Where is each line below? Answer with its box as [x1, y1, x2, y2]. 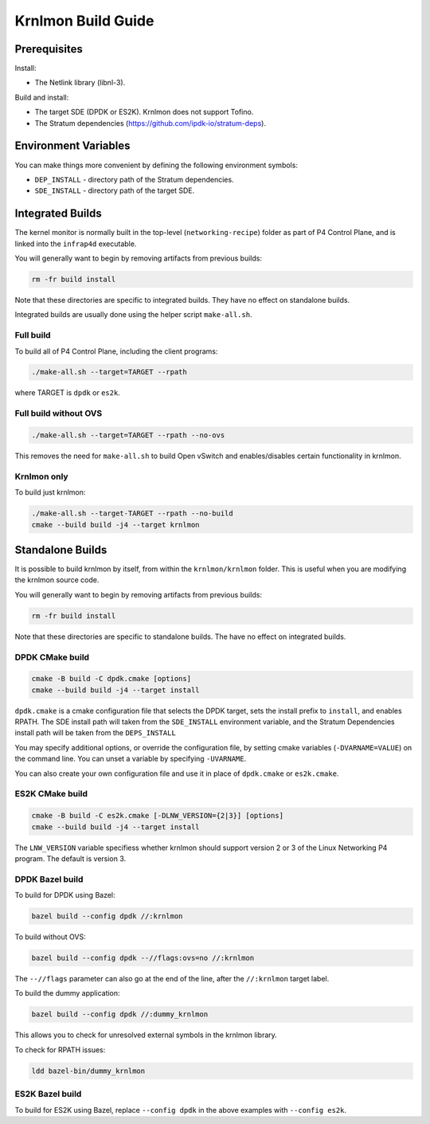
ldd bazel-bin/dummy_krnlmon [31, 1066, 146, 1075]
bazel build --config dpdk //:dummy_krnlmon [31, 1010, 209, 1019]
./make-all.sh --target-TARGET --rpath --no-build [31, 509, 234, 518]
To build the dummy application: [14, 989, 120, 998]
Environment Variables [14, 139, 131, 153]
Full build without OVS [14, 408, 103, 419]
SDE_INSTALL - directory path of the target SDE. [34, 186, 195, 195]
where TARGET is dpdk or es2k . [14, 388, 121, 398]
